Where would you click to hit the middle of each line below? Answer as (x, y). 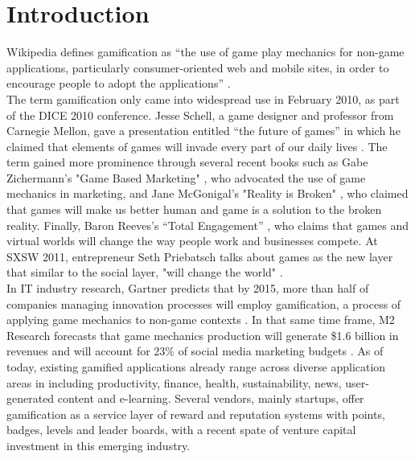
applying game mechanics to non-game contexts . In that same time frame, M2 (201, 320)
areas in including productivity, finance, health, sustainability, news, (174, 382)
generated (31, 398)
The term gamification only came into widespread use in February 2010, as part (203, 98)
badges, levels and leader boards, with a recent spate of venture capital (181, 430)
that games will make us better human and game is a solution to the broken (194, 209)
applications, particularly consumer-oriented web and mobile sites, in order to (198, 67)
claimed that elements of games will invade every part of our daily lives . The (197, 146)
